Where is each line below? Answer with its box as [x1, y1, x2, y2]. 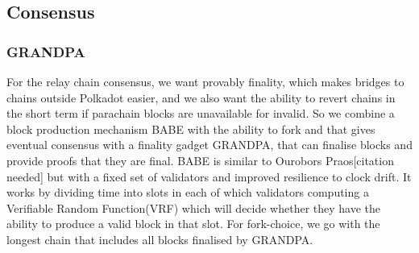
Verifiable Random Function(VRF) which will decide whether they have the [6, 199, 381, 216]
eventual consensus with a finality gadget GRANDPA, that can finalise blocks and [6, 136, 413, 153]
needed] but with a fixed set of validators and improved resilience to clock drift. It [6, 168, 412, 185]
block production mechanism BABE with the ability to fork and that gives [6, 120, 375, 137]
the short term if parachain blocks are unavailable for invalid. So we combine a [6, 105, 395, 122]
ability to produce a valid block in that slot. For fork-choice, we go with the [6, 215, 380, 232]
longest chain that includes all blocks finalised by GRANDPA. [6, 230, 313, 247]
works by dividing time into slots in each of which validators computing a [6, 184, 369, 201]
